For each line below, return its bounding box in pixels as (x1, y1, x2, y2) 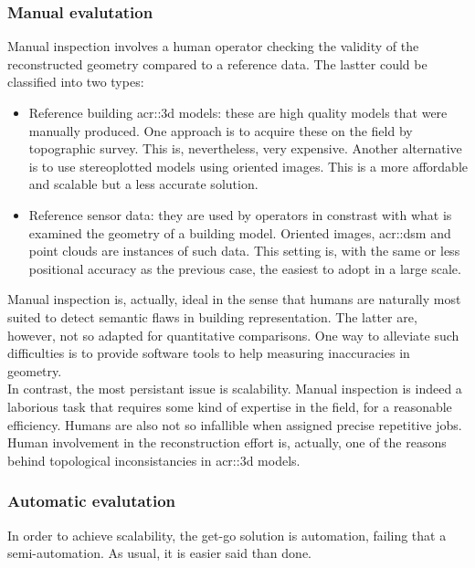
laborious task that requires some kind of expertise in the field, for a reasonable (7, 396, 452, 415)
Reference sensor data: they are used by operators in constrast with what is (28, 205, 452, 224)
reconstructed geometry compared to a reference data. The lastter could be (7, 54, 427, 73)
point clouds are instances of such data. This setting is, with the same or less (28, 241, 460, 260)
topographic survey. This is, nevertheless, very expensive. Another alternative (28, 139, 462, 158)
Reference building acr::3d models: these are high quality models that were (28, 103, 448, 121)
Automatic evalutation (7, 489, 176, 512)
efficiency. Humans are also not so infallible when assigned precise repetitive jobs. (7, 415, 462, 434)
